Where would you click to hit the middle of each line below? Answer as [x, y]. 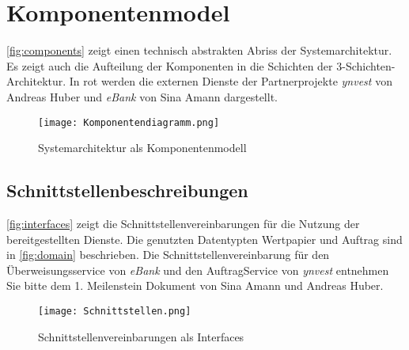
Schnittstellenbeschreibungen [127, 190]
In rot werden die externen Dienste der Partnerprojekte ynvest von [231, 81]
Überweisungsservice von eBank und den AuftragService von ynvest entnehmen [198, 270]
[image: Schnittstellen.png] [115, 311]
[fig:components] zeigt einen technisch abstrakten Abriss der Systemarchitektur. [199, 50]
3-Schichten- [366, 65]
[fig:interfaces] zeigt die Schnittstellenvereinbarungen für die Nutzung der [183, 223]
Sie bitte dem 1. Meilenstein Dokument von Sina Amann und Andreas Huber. [195, 285]
